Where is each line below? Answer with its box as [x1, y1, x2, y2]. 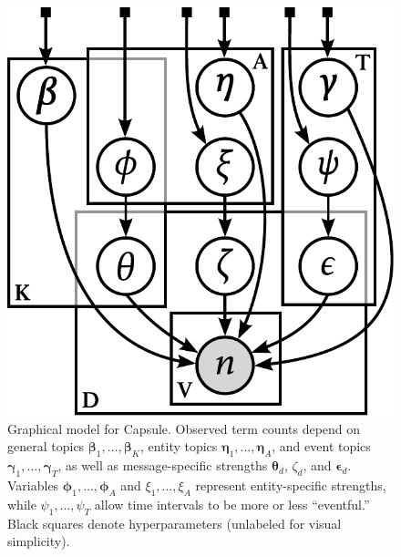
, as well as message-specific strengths [57, 456, 268, 475]
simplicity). [7, 531, 70, 551]
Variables [7, 475, 59, 494]
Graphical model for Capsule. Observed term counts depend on [7, 418, 361, 438]
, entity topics [139, 437, 218, 456]
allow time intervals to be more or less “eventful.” [94, 494, 370, 513]
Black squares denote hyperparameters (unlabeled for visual [7, 513, 342, 532]
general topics [7, 437, 85, 456]
